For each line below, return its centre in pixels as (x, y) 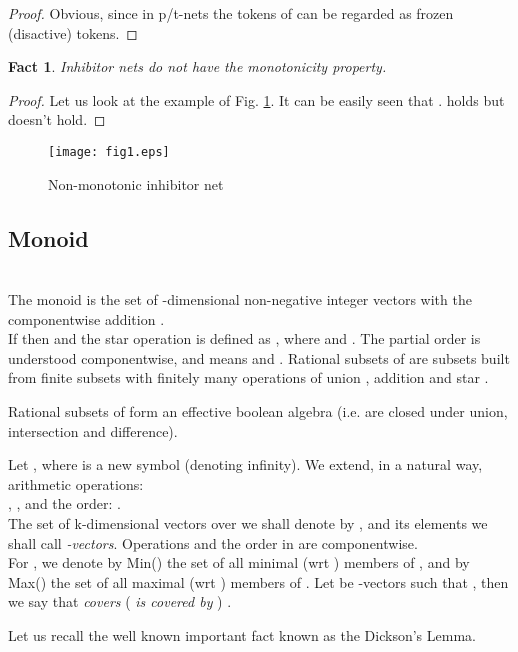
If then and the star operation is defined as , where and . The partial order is (244, 338)
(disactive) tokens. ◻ (73, 32)
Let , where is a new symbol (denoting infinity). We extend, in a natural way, (245, 464)
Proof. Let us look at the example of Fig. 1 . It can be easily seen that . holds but (256, 99)
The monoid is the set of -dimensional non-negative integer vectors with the (240, 299)
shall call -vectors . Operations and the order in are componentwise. (213, 542)
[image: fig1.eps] (109, 151)
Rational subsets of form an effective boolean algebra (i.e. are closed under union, (258, 410)
